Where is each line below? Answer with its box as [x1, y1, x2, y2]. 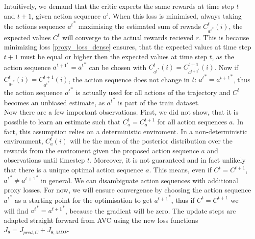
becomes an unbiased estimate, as [4, 97, 105, 107]
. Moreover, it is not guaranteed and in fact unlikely [89, 155, 246, 165]
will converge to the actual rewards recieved [62, 32, 194, 42]
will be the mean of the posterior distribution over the [70, 136, 233, 146]
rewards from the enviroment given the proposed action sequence [4, 145, 199, 155]
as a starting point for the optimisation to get [15, 194, 153, 205]
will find [4, 205, 28, 215]
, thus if [171, 194, 195, 205]
